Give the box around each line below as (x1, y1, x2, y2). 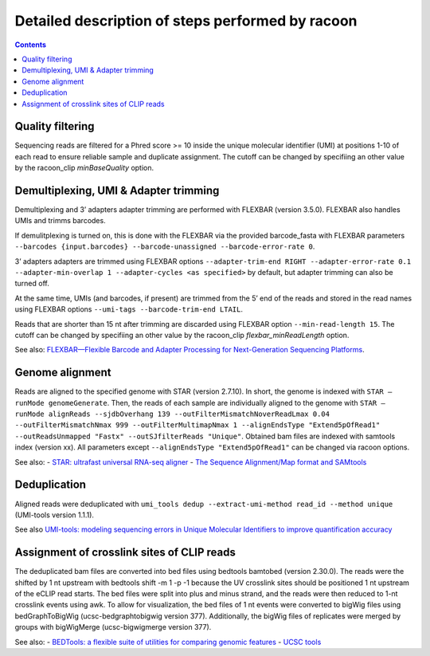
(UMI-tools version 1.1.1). (14, 510, 95, 520)
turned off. (14, 279, 49, 289)
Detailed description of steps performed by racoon (14, 12, 358, 29)
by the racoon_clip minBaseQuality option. (14, 163, 154, 173)
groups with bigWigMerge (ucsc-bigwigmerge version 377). (14, 623, 212, 632)
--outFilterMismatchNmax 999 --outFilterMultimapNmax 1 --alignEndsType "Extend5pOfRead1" (14, 421, 381, 430)
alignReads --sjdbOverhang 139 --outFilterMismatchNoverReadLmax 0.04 (48, 410, 330, 418)
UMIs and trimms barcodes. (14, 216, 107, 226)
